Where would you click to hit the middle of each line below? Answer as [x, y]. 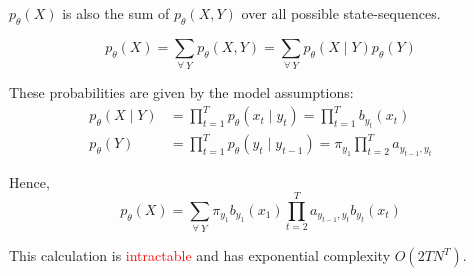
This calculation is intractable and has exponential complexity [200, 255]
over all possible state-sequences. [341, 13]
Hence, [29, 181]
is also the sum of [116, 13]
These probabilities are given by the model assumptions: [181, 92]
